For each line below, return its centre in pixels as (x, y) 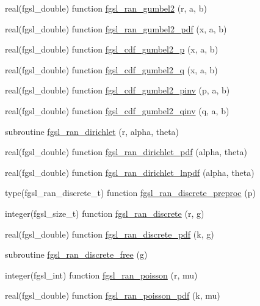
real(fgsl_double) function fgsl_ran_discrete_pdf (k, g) (110, 234)
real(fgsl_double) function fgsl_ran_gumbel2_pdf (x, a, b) (116, 28)
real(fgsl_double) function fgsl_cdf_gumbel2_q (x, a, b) (111, 69)
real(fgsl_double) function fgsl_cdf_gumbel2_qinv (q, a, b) (117, 110)
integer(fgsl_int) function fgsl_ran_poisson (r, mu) (101, 275)
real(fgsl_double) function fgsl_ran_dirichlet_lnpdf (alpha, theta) (130, 172)
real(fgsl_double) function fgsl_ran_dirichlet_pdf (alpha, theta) (126, 152)
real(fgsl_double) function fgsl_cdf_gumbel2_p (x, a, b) (112, 49)
